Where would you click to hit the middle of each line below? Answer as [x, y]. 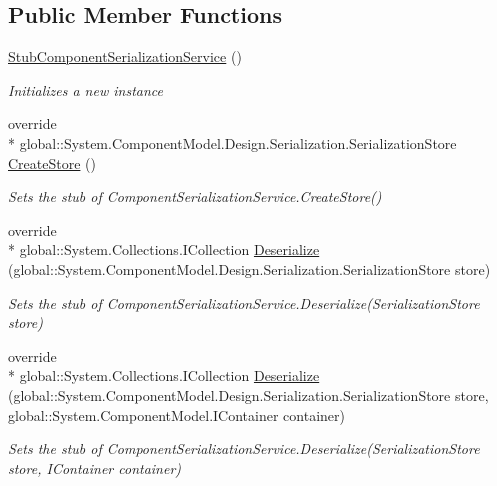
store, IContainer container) [95, 467]
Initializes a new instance [85, 89]
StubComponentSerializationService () [125, 56]
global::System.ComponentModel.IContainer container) [176, 414]
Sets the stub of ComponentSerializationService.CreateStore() [195, 196]
